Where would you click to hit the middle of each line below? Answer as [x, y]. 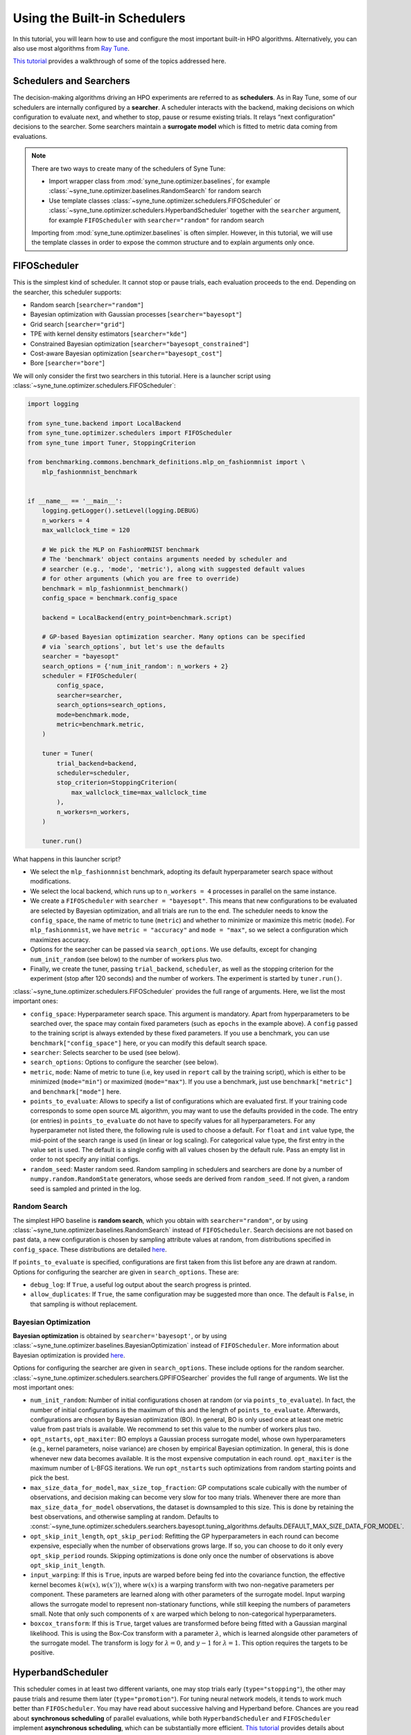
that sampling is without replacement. [84, 1304]
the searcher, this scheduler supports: [67, 292]
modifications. [51, 881]
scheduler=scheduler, [93, 773]
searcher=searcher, [89, 695]
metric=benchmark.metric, [100, 724]
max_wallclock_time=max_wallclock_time [139, 792]
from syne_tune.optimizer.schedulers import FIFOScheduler [130, 433]
